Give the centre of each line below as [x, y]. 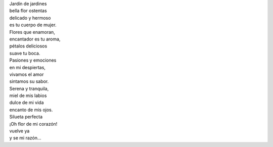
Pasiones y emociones [33, 60]
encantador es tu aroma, [35, 39]
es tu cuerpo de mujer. [33, 25]
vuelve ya [19, 131]
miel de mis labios [28, 95]
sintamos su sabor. [29, 81]
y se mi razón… [25, 138]
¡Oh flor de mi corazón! [33, 124]
